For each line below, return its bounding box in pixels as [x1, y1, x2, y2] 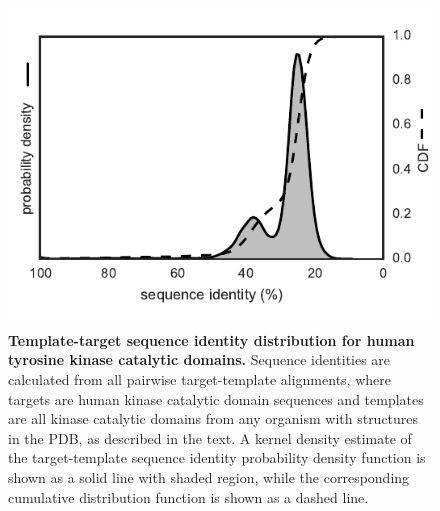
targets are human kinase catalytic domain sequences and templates [8, 388, 424, 409]
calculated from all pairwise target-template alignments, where [8, 368, 391, 389]
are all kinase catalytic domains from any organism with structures [8, 408, 419, 429]
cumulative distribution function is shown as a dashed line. [8, 486, 369, 507]
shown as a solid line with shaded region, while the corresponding [8, 466, 410, 487]
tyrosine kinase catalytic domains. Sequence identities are [8, 349, 391, 370]
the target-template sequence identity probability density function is [8, 447, 426, 468]
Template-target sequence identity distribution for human [8, 329, 415, 350]
